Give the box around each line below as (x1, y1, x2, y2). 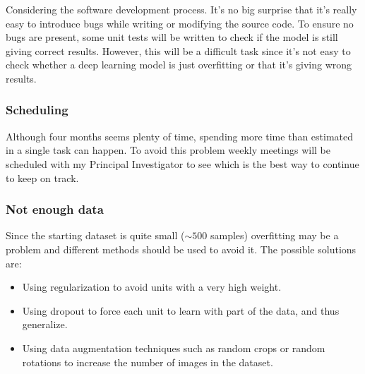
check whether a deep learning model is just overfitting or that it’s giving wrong (6, 57, 352, 72)
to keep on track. (6, 170, 79, 185)
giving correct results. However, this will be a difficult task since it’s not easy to (6, 43, 351, 58)
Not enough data (6, 200, 104, 218)
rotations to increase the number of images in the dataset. (22, 354, 273, 369)
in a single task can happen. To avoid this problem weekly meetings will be (6, 143, 330, 157)
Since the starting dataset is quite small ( (6, 228, 185, 243)
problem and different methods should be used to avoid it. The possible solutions (6, 241, 357, 256)
